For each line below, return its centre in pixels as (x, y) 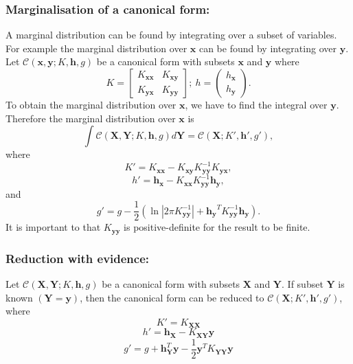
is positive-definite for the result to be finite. (217, 227)
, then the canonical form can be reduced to (172, 297)
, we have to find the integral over (256, 104)
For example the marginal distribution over (96, 48)
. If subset (303, 284)
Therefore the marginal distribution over (91, 118)
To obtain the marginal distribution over (91, 104)
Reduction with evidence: (78, 258)
